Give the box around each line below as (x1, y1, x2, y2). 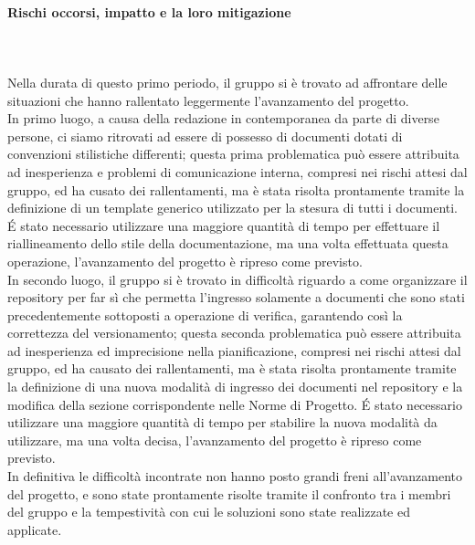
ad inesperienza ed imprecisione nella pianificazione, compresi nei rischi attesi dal (7, 341, 461, 360)
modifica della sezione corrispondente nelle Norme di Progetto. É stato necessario (7, 394, 462, 414)
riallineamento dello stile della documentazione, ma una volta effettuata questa (7, 234, 449, 253)
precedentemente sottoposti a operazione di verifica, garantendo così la (7, 305, 403, 324)
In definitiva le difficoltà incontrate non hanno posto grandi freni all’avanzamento (7, 466, 463, 486)
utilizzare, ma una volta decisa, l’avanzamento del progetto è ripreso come (7, 430, 422, 449)
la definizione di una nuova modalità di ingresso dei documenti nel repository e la (7, 377, 463, 396)
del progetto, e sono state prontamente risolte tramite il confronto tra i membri (7, 484, 451, 503)
